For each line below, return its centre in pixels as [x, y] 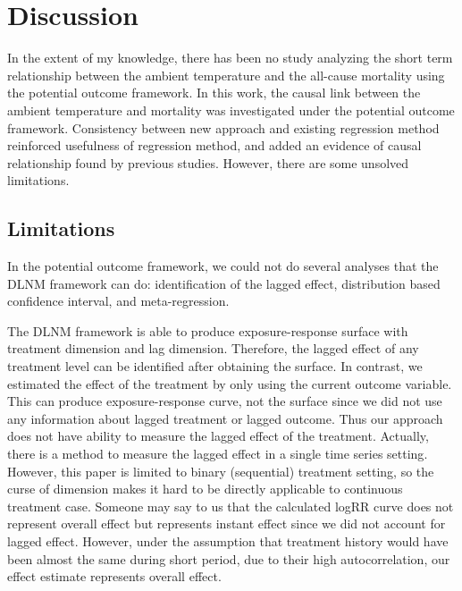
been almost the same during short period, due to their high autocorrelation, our [229, 558]
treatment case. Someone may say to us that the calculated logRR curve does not [231, 506]
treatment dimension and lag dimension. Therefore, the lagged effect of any [213, 348]
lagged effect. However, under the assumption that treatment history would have [228, 540]
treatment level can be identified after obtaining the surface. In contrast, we [215, 366]
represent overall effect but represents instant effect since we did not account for [227, 523]
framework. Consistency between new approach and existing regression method [223, 127]
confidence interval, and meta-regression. [118, 301]
